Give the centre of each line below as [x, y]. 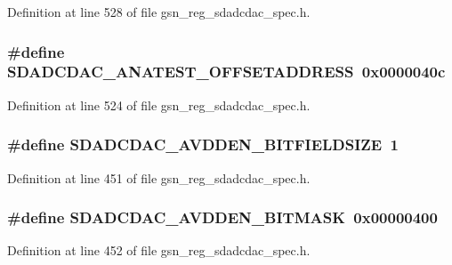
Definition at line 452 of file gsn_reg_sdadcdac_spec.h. [159, 250]
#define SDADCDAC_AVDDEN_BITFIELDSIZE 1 [203, 145]
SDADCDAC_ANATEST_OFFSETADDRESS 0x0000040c [226, 72]
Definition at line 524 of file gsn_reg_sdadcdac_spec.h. [159, 104]
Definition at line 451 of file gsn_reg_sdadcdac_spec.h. [159, 177]
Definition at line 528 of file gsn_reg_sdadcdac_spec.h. [159, 12]
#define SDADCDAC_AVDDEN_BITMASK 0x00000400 [222, 217]
